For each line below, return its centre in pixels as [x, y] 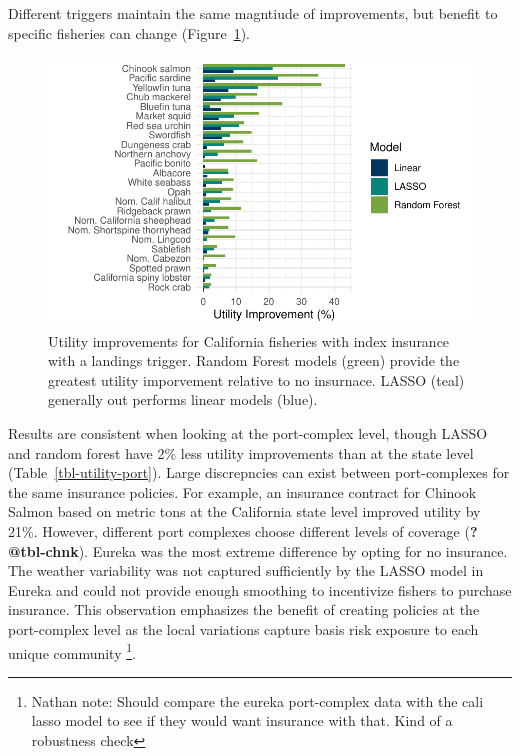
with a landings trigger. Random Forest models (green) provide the [254, 360]
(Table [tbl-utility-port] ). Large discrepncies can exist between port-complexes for [259, 472]
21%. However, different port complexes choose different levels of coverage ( [239, 530]
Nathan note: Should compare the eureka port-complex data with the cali [257, 700]
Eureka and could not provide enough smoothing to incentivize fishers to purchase [260, 589]
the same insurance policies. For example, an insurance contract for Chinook [242, 491]
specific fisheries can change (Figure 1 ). [129, 32]
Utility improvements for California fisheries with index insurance [249, 340]
